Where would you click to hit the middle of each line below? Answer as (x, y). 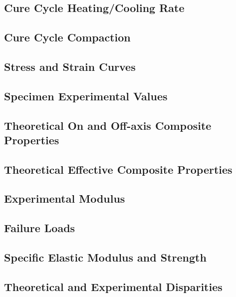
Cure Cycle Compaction (67, 37)
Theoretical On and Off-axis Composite (108, 125)
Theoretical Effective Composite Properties (118, 169)
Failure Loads (40, 228)
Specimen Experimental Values (86, 96)
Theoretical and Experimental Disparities (113, 286)
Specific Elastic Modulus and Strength (105, 257)
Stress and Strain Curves (70, 66)
